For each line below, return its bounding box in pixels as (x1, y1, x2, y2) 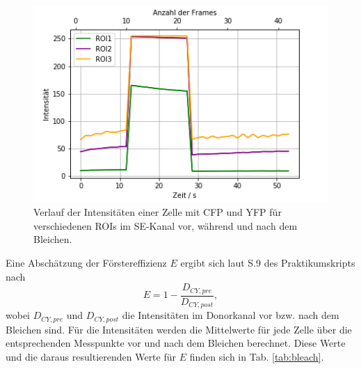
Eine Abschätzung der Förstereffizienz (6, 256, 167, 270)
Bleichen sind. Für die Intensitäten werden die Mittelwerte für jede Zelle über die (6, 322, 352, 336)
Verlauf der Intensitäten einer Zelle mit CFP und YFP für (33, 205, 282, 219)
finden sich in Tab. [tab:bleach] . (189, 349, 324, 363)
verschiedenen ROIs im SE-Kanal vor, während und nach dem (33, 218, 298, 233)
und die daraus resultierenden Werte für (6, 349, 176, 363)
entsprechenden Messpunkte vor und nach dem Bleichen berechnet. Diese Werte (6, 336, 346, 350)
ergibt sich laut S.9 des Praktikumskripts (180, 256, 355, 270)
